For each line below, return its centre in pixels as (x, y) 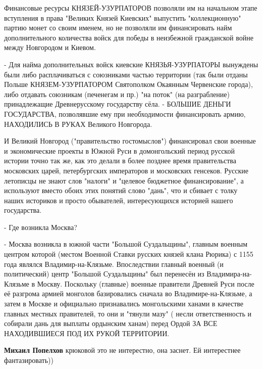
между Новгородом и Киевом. (50, 47)
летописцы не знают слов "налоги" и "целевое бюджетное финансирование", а (124, 180)
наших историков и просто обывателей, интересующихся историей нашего (119, 200)
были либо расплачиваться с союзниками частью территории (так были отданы (126, 74)
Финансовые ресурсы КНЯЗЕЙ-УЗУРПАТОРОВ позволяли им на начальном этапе (131, 8)
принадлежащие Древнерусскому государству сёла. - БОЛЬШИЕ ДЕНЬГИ (118, 104)
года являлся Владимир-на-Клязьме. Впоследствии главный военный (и (114, 264)
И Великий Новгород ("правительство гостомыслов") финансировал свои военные (130, 141)
